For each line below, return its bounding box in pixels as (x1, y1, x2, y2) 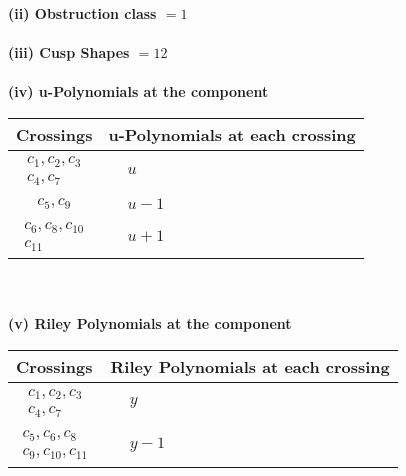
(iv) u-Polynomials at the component (8, 81, 269, 102)
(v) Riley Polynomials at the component (8, 313, 292, 334)
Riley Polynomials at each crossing (110, 355, 390, 379)
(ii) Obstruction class (8, 3, 157, 23)
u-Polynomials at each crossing (108, 122, 356, 146)
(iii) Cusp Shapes (8, 42, 130, 63)
